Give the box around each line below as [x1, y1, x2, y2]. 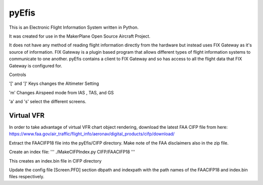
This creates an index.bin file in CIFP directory [9, 158, 102, 164]
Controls [9, 71, 26, 78]
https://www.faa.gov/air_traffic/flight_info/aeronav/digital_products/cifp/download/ [9, 131, 175, 137]
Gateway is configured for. [9, 62, 62, 68]
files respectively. [9, 174, 45, 180]
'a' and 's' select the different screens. [9, 99, 87, 104]
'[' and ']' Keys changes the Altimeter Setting [9, 81, 99, 86]
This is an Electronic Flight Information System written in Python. [9, 24, 139, 30]
